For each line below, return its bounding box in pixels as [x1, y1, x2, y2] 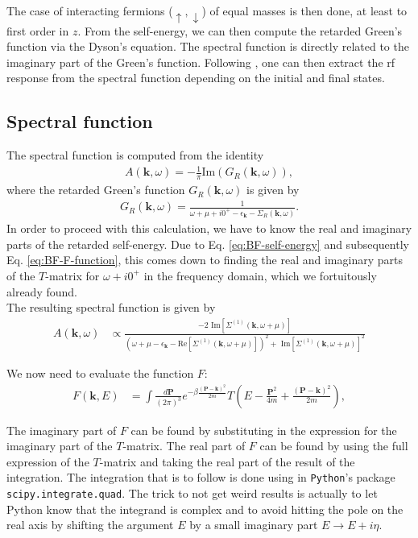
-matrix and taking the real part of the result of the [99, 453, 355, 470]
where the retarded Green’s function [6, 181, 185, 198]
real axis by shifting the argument [6, 516, 174, 533]
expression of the [6, 453, 89, 470]
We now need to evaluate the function [6, 364, 194, 381]
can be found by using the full [259, 437, 408, 454]
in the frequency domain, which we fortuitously [143, 267, 377, 283]
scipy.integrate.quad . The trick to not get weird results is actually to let [6, 484, 378, 501]
